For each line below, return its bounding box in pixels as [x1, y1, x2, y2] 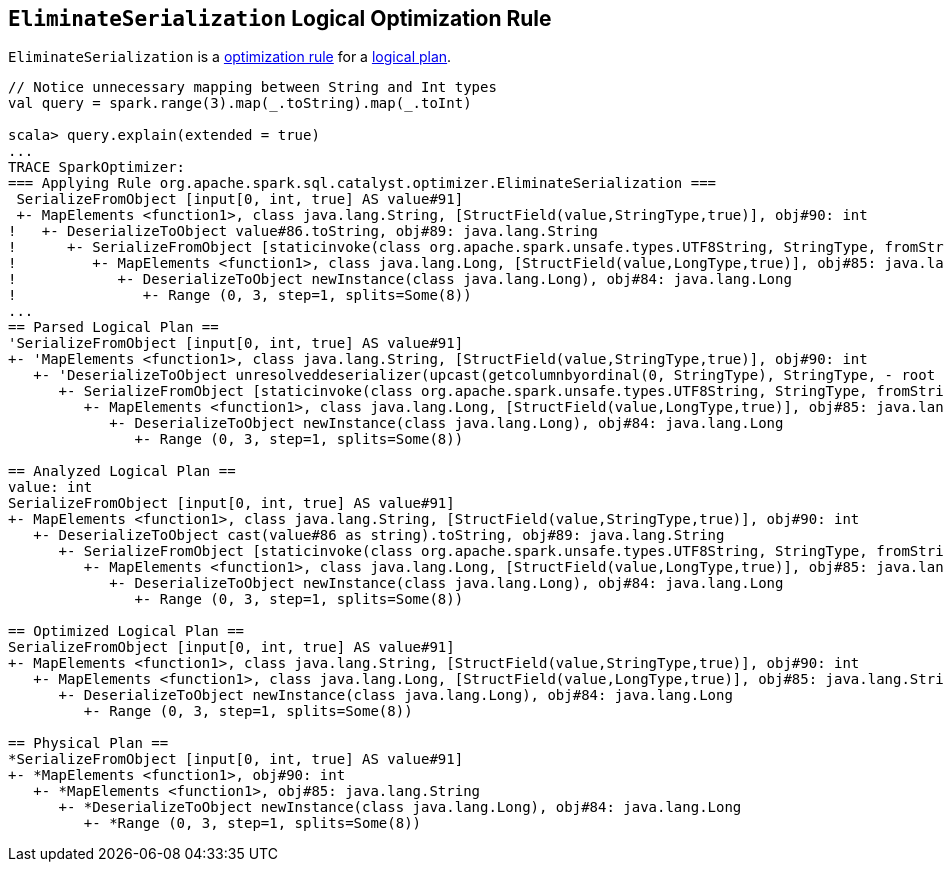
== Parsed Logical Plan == [8, 319, 219, 336]
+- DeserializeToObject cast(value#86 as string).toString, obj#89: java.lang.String [33, 527, 725, 544]
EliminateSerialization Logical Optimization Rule [8, 6, 552, 31]
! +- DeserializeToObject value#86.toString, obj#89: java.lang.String [8, 223, 599, 240]
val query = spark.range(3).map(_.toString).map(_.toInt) [8, 95, 472, 112]
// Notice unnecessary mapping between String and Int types [8, 79, 497, 96]
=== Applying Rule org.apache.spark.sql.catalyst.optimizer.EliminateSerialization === [8, 175, 717, 192]
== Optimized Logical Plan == [8, 623, 245, 640]
